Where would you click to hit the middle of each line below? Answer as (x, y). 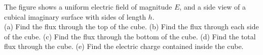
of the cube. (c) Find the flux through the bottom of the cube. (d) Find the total (130, 36)
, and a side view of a (213, 7)
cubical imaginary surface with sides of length (75, 16)
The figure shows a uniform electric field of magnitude (88, 7)
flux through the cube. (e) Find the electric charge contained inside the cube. (124, 46)
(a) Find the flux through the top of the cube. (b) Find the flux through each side (131, 26)
